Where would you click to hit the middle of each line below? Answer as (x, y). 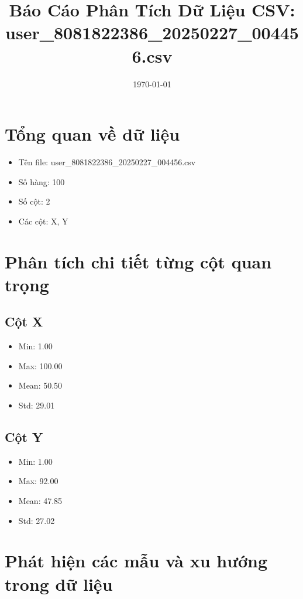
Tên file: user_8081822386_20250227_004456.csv (107, 162)
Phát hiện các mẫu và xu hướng (136, 561)
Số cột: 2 (34, 201)
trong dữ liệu (59, 583)
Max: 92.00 (38, 481)
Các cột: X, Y (43, 221)
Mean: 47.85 (40, 500)
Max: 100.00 (40, 365)
